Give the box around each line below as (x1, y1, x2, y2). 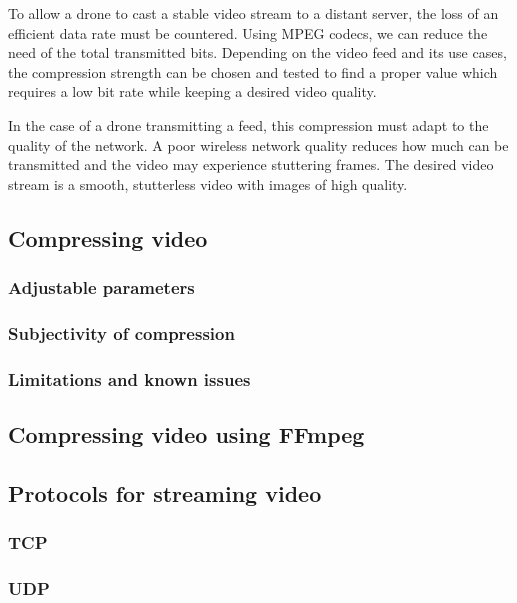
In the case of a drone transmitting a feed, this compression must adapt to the (8, 114, 489, 135)
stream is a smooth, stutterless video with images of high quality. (8, 173, 408, 194)
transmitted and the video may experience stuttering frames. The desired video (8, 154, 494, 175)
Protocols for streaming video (8, 477, 322, 508)
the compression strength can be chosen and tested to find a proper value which (8, 61, 498, 82)
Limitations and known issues (8, 366, 251, 391)
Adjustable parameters (8, 275, 195, 300)
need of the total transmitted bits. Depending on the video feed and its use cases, (8, 42, 507, 63)
